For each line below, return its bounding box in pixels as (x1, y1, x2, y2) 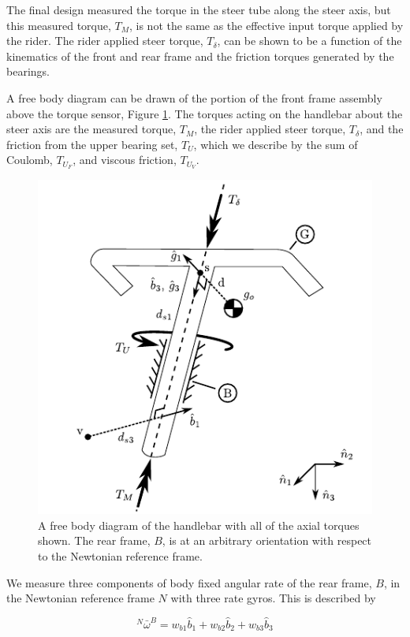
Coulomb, (6, 151, 53, 168)
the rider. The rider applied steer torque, (6, 32, 203, 49)
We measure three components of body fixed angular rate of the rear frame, (6, 574, 372, 590)
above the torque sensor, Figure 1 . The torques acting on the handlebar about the (6, 105, 403, 121)
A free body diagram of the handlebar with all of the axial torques (38, 516, 360, 533)
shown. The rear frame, (38, 532, 151, 549)
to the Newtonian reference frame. (38, 547, 203, 564)
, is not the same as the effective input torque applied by (129, 17, 404, 33)
